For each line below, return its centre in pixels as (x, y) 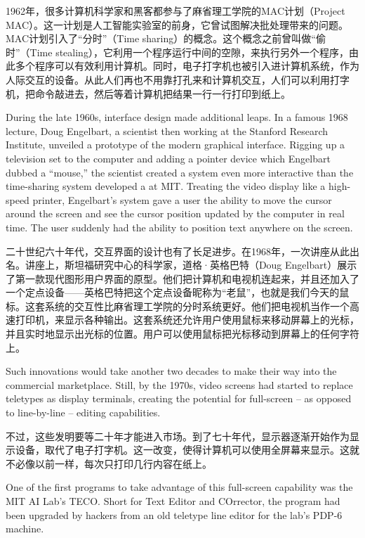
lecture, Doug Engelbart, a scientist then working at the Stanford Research (167, 130)
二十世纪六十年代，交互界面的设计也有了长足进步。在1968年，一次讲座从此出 (182, 251)
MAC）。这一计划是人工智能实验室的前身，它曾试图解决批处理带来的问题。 (177, 24)
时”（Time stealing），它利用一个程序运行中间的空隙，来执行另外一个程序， (177, 52)
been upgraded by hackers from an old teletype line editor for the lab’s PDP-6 (174, 514)
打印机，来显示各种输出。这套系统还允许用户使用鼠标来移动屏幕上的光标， (187, 320)
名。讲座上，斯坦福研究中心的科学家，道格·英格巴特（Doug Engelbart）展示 (181, 265)
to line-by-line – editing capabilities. (83, 412)
